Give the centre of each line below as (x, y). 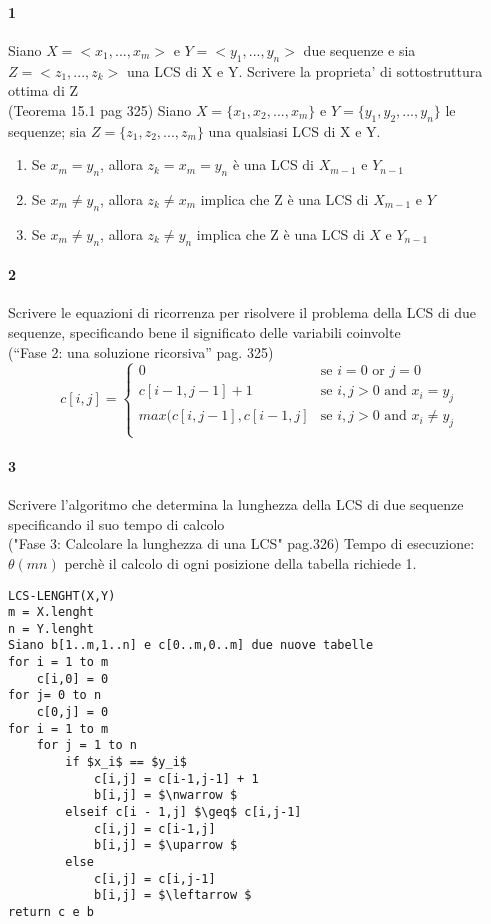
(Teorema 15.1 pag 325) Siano (100, 109)
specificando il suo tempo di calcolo (116, 523)
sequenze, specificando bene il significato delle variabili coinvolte (204, 331)
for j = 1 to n (86, 745)
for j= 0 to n (55, 695)
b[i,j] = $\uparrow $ (165, 845)
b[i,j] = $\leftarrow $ (172, 895)
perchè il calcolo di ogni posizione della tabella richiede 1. (240, 562)
